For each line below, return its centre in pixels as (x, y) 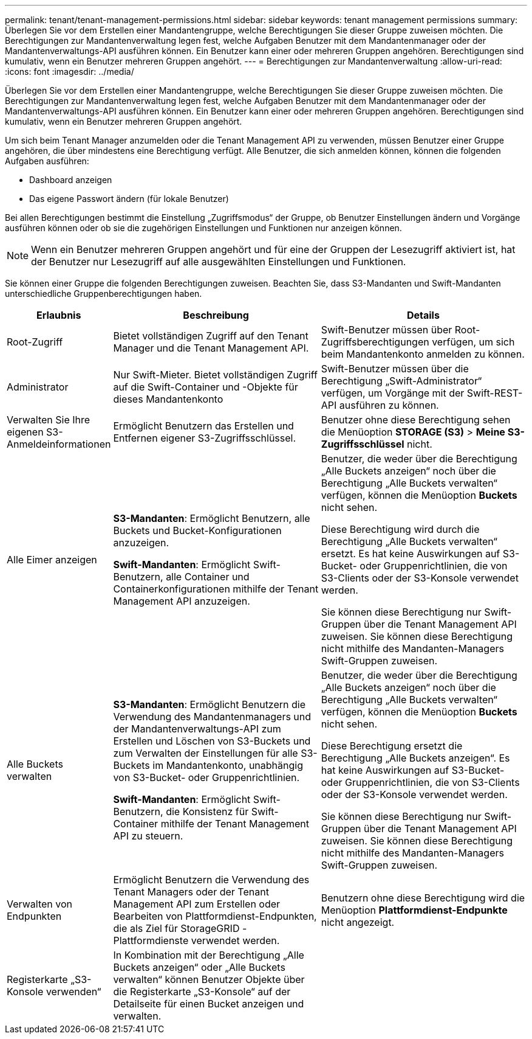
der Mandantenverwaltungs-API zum (197, 729)
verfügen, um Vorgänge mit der (393, 393)
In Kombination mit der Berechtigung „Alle (209, 955)
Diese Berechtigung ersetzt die (392, 746)
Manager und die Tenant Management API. (211, 348)
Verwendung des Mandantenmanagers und (212, 717)
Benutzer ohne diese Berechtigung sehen (416, 420)
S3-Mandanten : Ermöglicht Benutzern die (210, 704)
